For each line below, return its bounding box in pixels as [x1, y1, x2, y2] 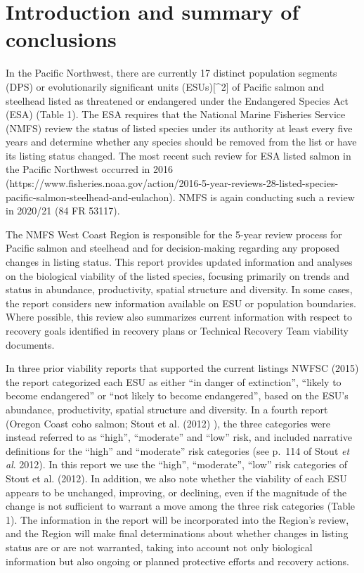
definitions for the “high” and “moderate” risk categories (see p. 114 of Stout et [6, 443, 350, 458]
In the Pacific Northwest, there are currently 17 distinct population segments [6, 65, 337, 80]
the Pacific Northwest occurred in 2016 [6, 162, 173, 176]
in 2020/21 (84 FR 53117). [6, 203, 120, 218]
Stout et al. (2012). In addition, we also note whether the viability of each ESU [6, 470, 347, 485]
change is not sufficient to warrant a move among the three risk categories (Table [6, 498, 356, 513]
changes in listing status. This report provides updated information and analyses [6, 255, 353, 269]
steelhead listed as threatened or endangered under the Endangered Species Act [6, 93, 349, 108]
